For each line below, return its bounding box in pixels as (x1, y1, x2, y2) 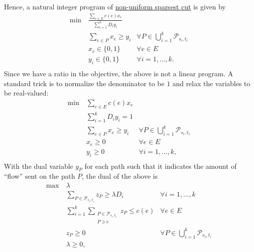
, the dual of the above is (81, 171, 158, 181)
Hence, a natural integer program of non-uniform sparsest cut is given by (4, 1, 226, 11)
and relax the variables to (172, 78, 251, 88)
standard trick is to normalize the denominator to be (4, 78, 165, 88)
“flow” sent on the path (4, 171, 75, 181)
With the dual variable (4, 160, 73, 171)
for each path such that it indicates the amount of (84, 160, 237, 171)
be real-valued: (4, 88, 49, 98)
